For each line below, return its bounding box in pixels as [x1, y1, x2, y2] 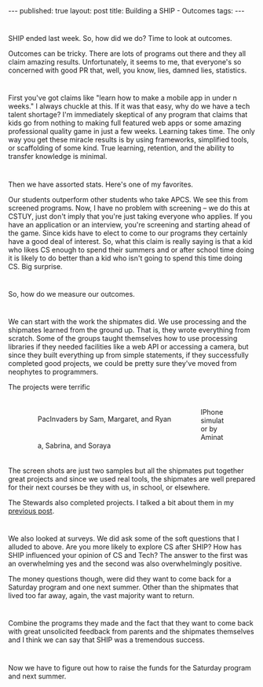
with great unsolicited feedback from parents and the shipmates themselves [8, 627, 254, 637]
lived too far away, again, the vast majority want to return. [8, 591, 195, 600]
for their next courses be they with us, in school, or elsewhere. [8, 482, 210, 492]
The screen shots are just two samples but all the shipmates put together [8, 466, 244, 475]
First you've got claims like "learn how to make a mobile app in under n [8, 93, 238, 103]
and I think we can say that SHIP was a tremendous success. [8, 635, 206, 645]
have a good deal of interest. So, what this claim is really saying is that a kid [8, 236, 253, 246]
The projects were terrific [8, 382, 90, 391]
